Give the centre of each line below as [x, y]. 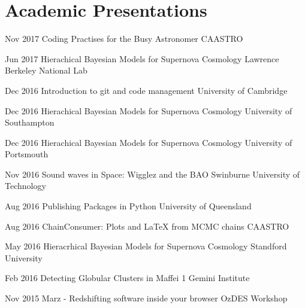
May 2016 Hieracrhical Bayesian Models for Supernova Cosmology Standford [146, 246]
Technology [25, 186]
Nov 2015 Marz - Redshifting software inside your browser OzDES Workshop [146, 298]
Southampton [30, 122]
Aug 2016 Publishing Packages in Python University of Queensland [128, 206]
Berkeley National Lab [46, 70]
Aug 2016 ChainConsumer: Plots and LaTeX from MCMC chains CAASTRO [147, 226]
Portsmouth [27, 154]
